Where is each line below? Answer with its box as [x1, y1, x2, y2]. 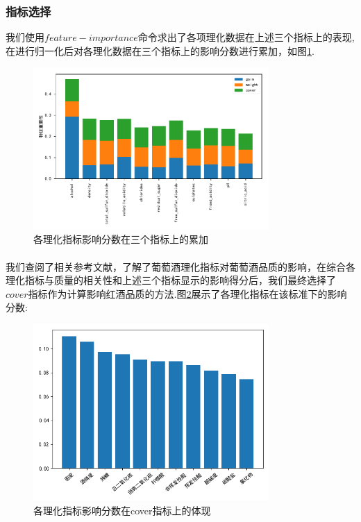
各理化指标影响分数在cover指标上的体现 [33, 503, 211, 517]
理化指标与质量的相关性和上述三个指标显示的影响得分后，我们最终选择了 [6, 272, 336, 287]
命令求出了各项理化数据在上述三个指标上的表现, [137, 30, 355, 44]
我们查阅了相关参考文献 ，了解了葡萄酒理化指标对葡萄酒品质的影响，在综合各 [6, 259, 355, 273]
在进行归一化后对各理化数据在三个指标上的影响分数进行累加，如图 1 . [6, 43, 314, 58]
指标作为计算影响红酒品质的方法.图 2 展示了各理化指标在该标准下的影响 [28, 286, 347, 301]
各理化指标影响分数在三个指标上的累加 [33, 232, 208, 246]
